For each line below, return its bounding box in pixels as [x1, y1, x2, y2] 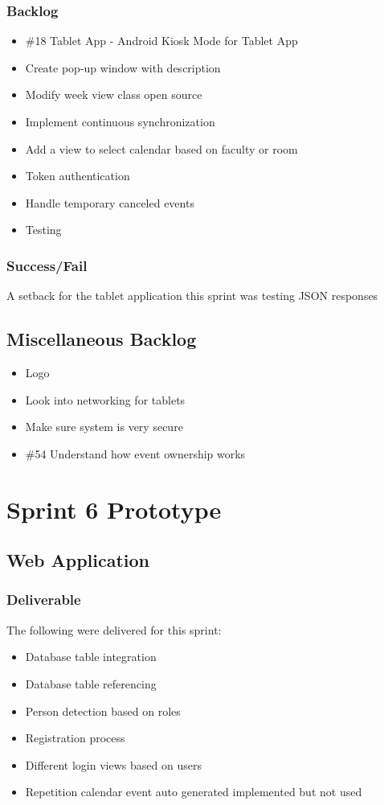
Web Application [6, 548, 150, 573]
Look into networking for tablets [25, 391, 186, 408]
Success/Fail [6, 255, 88, 275]
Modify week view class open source [25, 86, 202, 103]
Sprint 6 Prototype [6, 492, 222, 525]
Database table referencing [25, 675, 157, 692]
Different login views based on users [25, 756, 202, 773]
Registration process [25, 729, 125, 746]
